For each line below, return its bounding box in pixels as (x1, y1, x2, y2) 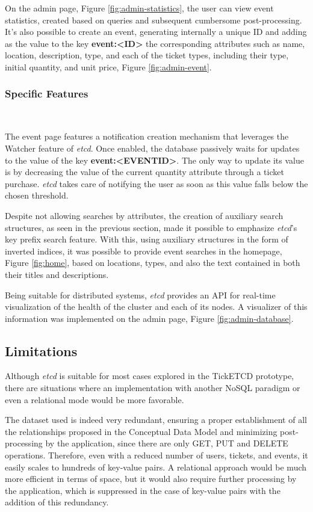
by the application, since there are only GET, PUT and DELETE (45, 437, 288, 449)
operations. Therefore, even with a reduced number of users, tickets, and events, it (5, 449, 308, 461)
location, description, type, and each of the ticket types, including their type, (5, 49, 289, 61)
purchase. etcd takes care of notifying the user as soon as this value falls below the (5, 177, 308, 190)
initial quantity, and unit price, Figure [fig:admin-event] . (5, 60, 212, 73)
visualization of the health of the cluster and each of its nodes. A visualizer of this (5, 300, 308, 313)
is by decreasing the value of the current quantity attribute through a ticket (5, 165, 284, 178)
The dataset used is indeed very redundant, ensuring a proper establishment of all (5, 413, 307, 426)
